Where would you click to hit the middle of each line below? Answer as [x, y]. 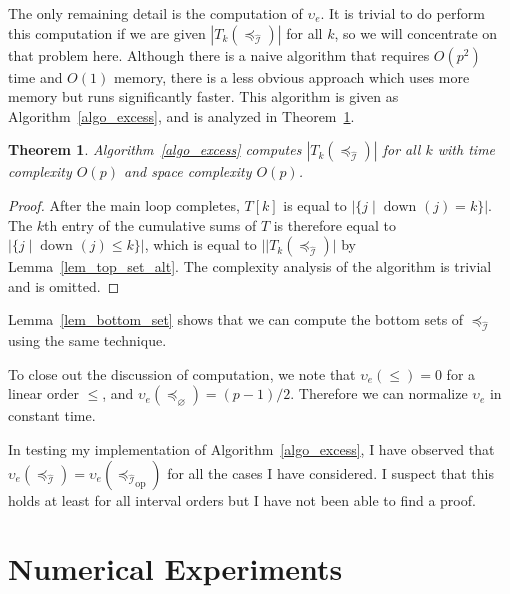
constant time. [52, 415]
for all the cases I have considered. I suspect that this [330, 472]
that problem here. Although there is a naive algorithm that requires [219, 54]
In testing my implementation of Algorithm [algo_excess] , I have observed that [251, 448]
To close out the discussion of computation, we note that [182, 373]
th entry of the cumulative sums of [150, 224]
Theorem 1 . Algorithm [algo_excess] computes [155, 149]
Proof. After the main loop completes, [124, 204]
